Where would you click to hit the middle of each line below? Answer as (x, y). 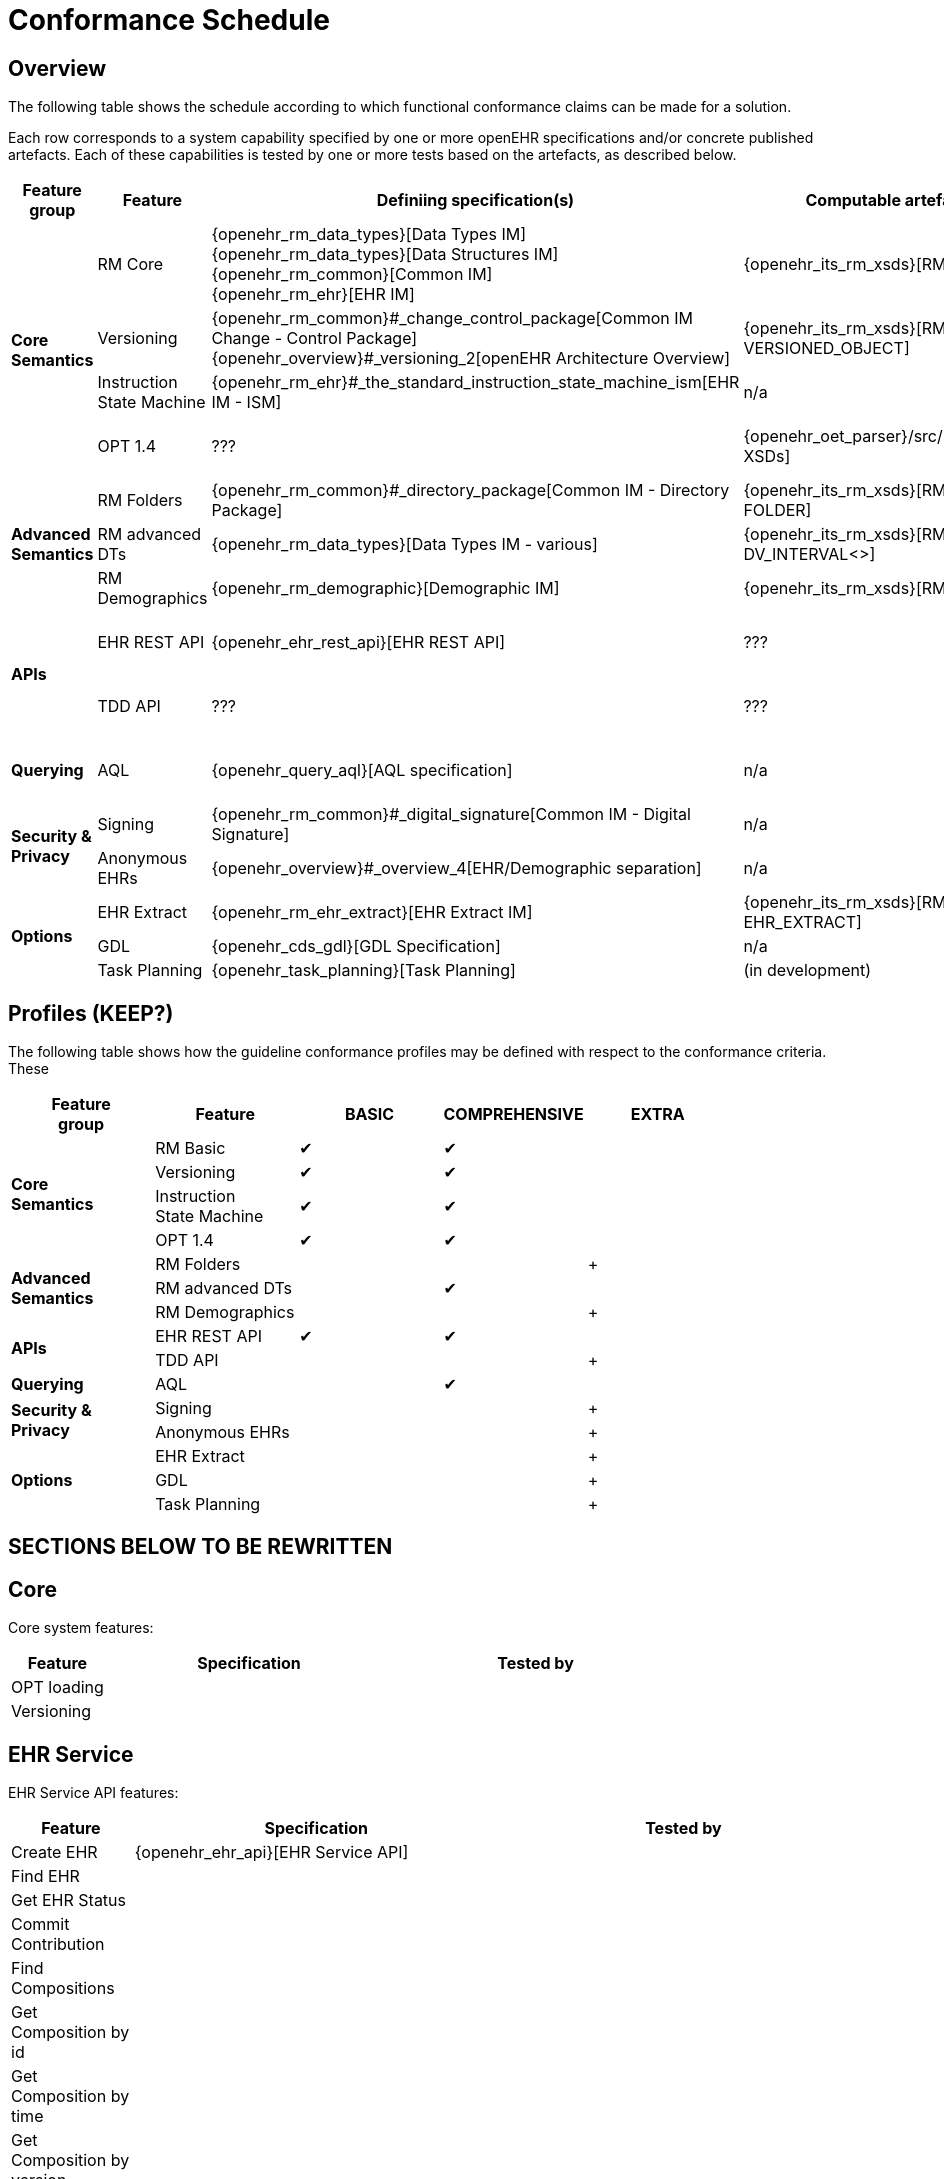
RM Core (130, 264)
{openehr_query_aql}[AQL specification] (362, 770)
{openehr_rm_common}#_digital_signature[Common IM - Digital (451, 814)
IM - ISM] (246, 402)
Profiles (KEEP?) (91, 1013)
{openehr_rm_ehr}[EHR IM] (313, 294)
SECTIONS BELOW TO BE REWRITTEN (200, 1547)
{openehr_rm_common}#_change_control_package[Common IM (452, 318)
